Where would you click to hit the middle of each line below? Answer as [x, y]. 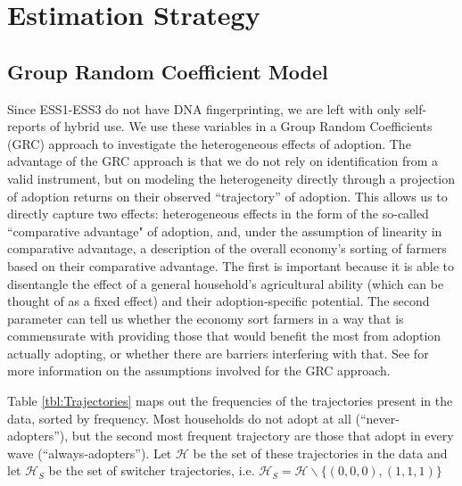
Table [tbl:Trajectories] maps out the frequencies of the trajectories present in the [230, 401]
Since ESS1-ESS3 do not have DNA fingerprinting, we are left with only [204, 108]
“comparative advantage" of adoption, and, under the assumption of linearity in [225, 231]
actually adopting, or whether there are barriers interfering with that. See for [218, 353]
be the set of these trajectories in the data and [320, 453]
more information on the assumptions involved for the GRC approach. [199, 371]
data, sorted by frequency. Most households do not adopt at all [179, 418]
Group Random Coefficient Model [168, 71]
